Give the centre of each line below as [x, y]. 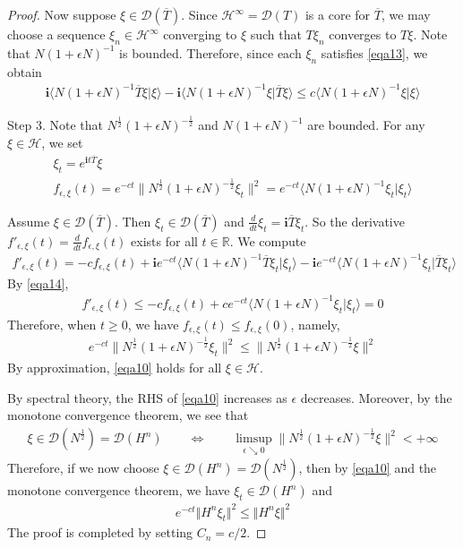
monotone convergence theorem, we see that [128, 415]
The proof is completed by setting [100, 532]
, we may [406, 14]
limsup [254, 439]
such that [276, 34]
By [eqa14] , [38, 283]
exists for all [164, 240]
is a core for [338, 14]
